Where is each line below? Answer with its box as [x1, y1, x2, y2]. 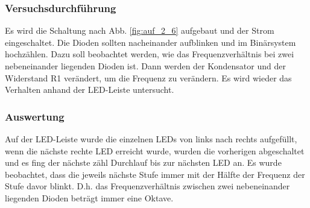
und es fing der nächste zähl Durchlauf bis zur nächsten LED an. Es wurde [5, 156, 282, 169]
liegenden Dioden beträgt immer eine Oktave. [5, 191, 174, 204]
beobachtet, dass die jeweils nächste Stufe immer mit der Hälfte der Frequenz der [5, 168, 305, 180]
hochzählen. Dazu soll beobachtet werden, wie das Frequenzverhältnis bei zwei [5, 48, 294, 60]
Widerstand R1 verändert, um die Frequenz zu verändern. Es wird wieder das [5, 71, 292, 84]
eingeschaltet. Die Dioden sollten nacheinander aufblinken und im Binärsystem [5, 36, 296, 48]
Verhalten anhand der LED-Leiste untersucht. [5, 83, 174, 96]
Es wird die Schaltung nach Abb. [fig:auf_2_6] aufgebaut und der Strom [5, 24, 274, 37]
